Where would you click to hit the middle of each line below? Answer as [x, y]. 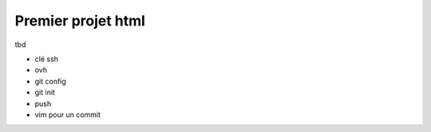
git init [45, 92]
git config [51, 81]
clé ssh [47, 59]
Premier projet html [80, 21]
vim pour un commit [68, 115]
